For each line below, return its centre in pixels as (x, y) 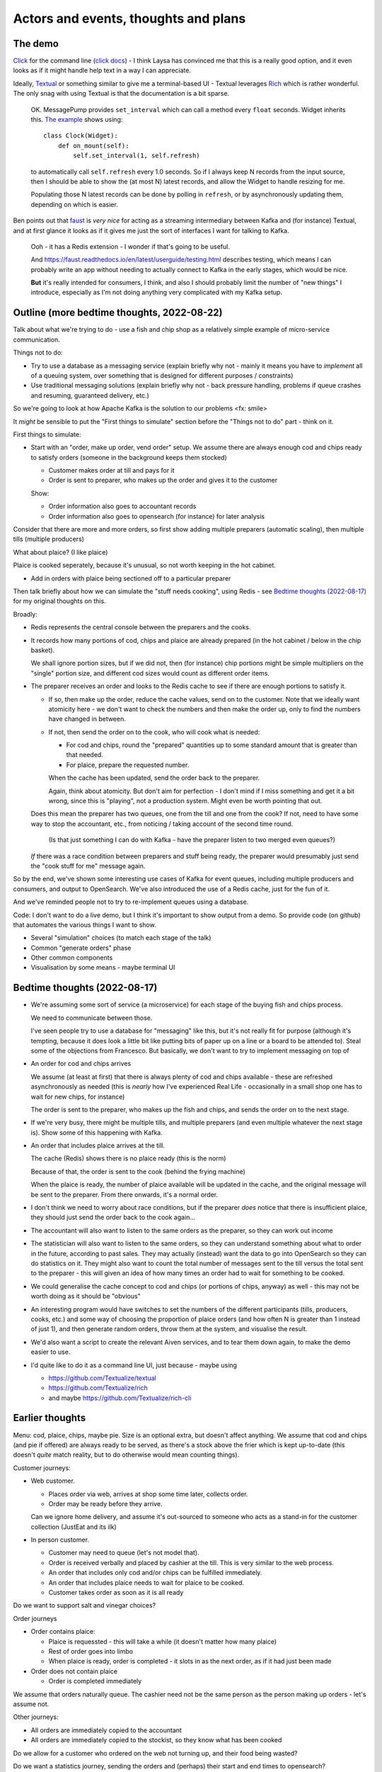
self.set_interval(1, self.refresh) (137, 156)
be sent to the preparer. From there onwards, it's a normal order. (125, 1194)
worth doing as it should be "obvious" (86, 1296)
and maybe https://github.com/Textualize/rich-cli (120, 1398)
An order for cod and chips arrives (81, 1064)
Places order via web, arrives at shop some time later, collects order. (148, 1494)
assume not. (31, 1704)
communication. (36, 340)
